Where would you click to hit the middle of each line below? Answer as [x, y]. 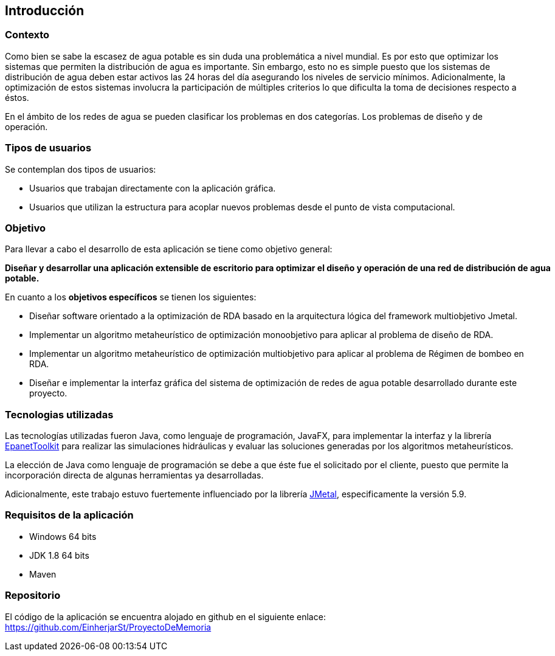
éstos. [17, 97]
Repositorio [33, 596]
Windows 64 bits [63, 536]
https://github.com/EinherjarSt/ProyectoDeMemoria [108, 627]
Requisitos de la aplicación [69, 515]
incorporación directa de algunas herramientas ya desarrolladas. [134, 475]
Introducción [45, 11]
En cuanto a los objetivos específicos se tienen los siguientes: [131, 297]
